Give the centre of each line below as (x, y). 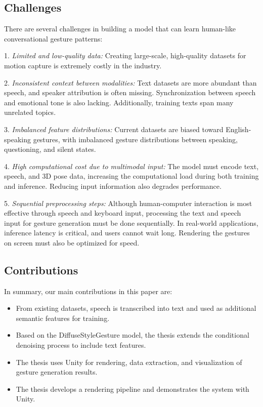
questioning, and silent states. (50, 149)
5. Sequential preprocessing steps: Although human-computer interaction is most (128, 203)
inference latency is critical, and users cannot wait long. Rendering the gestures (127, 233)
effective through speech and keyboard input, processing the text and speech (123, 213)
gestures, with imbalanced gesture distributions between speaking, (135, 139)
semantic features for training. (63, 318)
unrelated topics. (30, 112)
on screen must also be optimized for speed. (72, 242)
